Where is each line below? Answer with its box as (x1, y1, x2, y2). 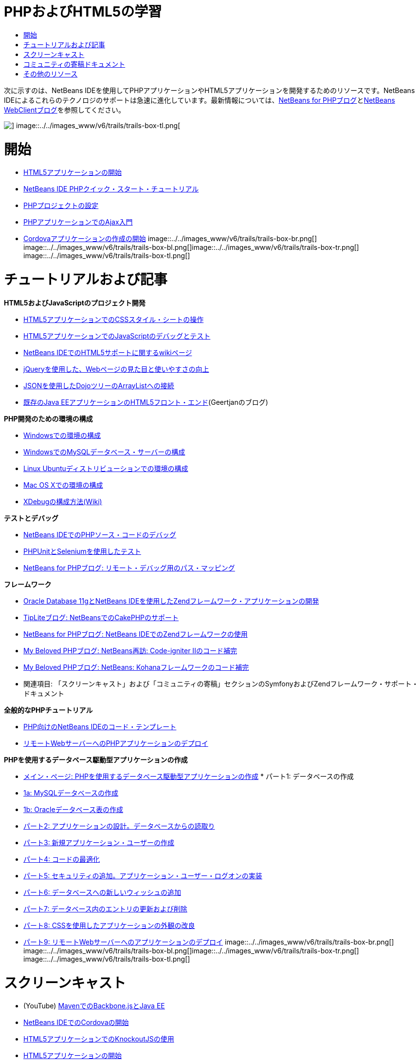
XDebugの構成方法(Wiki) (23, 497, 102, 506)
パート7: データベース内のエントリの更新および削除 (23, 904, 187, 913)
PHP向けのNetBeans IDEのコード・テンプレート (23, 722, 177, 731)
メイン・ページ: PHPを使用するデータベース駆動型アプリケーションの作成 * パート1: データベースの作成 (23, 772, 354, 780)
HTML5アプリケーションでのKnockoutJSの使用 (23, 1035, 174, 1043)
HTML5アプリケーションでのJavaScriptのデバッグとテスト (23, 331, 211, 340)
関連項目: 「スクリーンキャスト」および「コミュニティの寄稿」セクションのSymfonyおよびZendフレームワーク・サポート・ (23, 679, 419, 688)
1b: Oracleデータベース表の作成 (23, 805, 123, 814)
